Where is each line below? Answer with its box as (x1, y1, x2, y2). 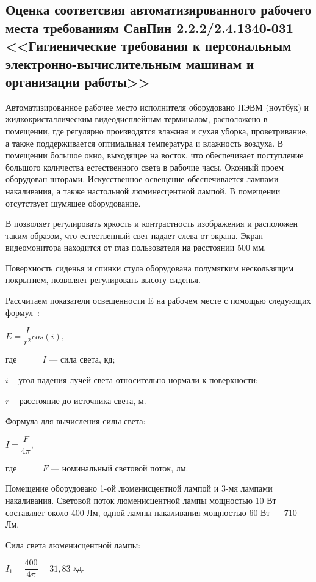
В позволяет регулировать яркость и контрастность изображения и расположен (5, 217, 298, 230)
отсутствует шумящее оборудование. (5, 196, 141, 209)
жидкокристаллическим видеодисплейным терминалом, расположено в (5, 112, 268, 125)
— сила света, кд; (49, 353, 115, 366)
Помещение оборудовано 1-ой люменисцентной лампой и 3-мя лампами (5, 482, 273, 495)
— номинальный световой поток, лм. (51, 461, 189, 474)
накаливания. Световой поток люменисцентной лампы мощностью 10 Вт (5, 493, 276, 506)
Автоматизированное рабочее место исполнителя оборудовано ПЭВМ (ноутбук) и (5, 100, 309, 113)
